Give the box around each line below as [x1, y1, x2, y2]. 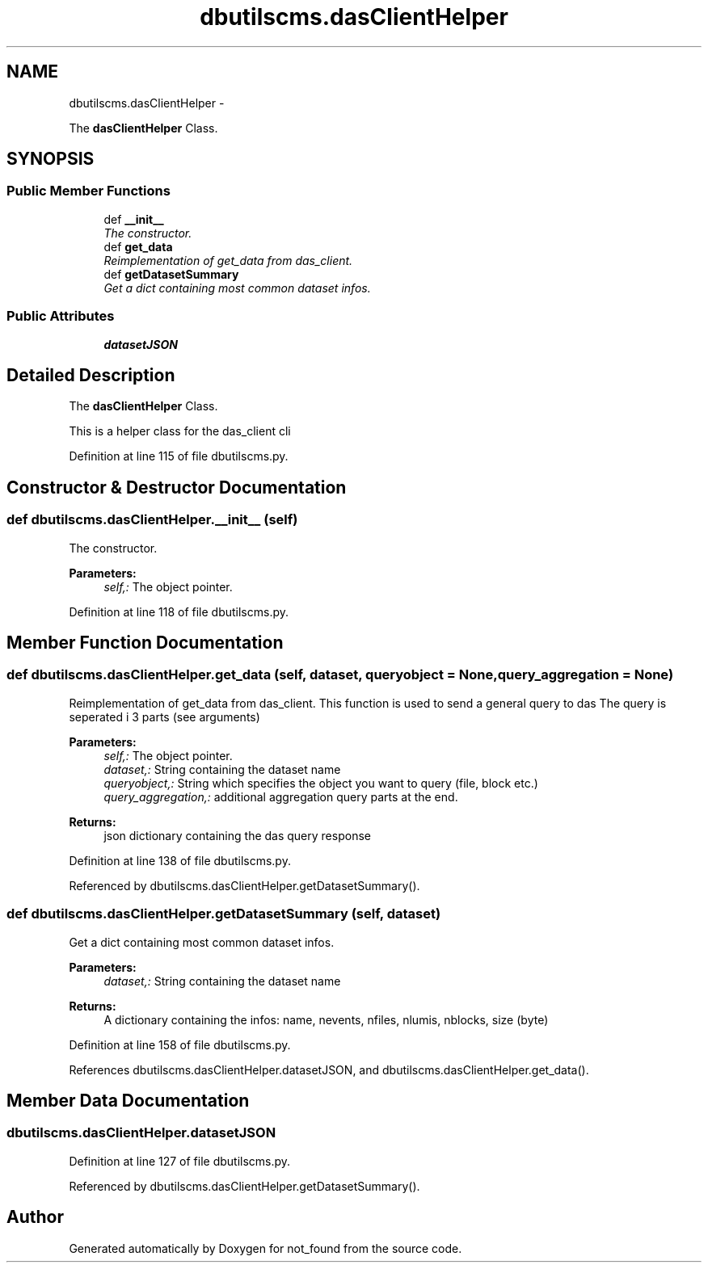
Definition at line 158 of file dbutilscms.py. [69, 1037, 291, 1052]
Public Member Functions [6, 183, 171, 200]
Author [6, 1207, 64, 1228]
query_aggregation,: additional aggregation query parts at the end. [103, 789, 458, 804]
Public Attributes [6, 308, 115, 325]
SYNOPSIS [6, 149, 95, 170]
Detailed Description [6, 364, 175, 385]
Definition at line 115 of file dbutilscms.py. [69, 449, 289, 464]
